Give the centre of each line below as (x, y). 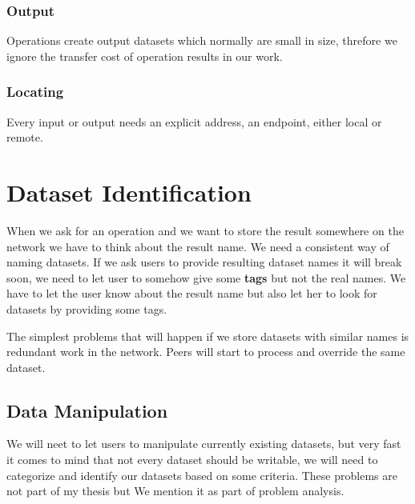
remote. (25, 137)
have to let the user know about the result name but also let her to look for (192, 293)
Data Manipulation (87, 410)
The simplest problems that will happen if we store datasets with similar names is (208, 336)
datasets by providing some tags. (87, 308)
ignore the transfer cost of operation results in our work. (145, 56)
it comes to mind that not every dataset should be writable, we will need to (192, 460)
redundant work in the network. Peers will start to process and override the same (206, 352)
